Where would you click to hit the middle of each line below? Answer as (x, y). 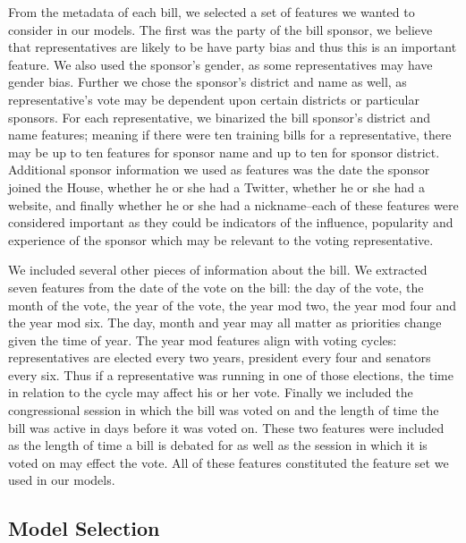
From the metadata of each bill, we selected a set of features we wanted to (212, 12)
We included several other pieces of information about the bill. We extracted (218, 270)
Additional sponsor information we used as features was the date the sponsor (219, 170)
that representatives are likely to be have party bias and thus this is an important (233, 47)
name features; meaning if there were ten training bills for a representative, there (230, 135)
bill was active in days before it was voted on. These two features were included (226, 427)
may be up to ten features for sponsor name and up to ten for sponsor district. (224, 152)
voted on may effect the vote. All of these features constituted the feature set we (229, 462)
